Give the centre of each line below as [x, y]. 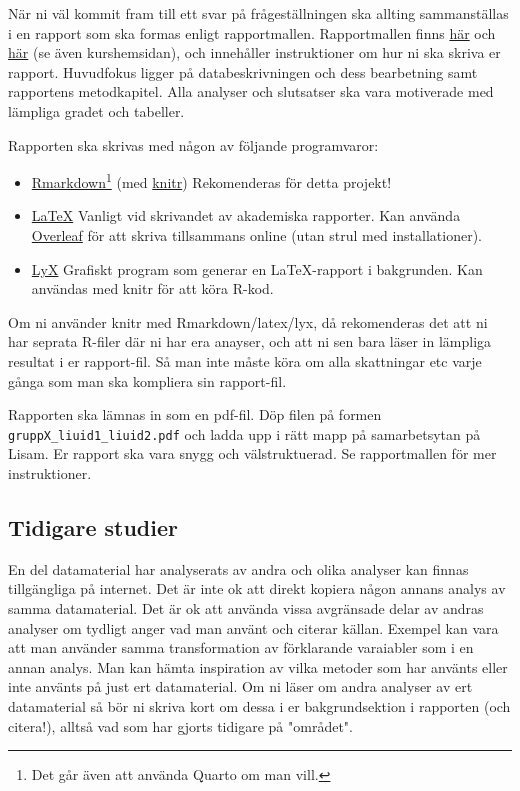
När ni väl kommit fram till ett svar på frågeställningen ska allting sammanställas [258, 13]
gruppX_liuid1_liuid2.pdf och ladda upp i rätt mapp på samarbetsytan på [244, 433]
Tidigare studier [93, 526]
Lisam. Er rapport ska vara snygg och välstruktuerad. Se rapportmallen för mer [252, 453]
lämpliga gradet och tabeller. [96, 110]
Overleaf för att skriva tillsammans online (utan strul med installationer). [256, 235]
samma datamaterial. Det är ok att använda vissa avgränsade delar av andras [246, 607]
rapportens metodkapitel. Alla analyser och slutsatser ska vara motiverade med [251, 91]
